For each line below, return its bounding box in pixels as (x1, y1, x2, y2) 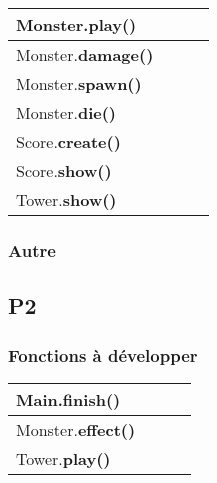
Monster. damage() (16, 43, 154, 66)
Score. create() (16, 130, 121, 153)
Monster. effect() (16, 417, 136, 441)
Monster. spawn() (16, 72, 142, 95)
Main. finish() (16, 387, 121, 411)
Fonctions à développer (8, 342, 198, 367)
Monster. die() (16, 101, 116, 124)
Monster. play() (16, 13, 137, 36)
